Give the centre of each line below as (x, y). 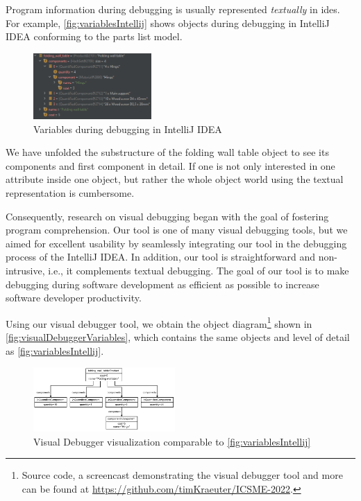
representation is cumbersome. (70, 193)
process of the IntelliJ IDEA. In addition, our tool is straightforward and (161, 257)
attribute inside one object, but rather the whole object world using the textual (175, 179)
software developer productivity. (74, 298)
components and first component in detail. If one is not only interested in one (170, 165)
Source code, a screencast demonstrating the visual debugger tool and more (182, 475)
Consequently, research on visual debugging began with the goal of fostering (167, 216)
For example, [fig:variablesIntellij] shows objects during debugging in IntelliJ (168, 23)
